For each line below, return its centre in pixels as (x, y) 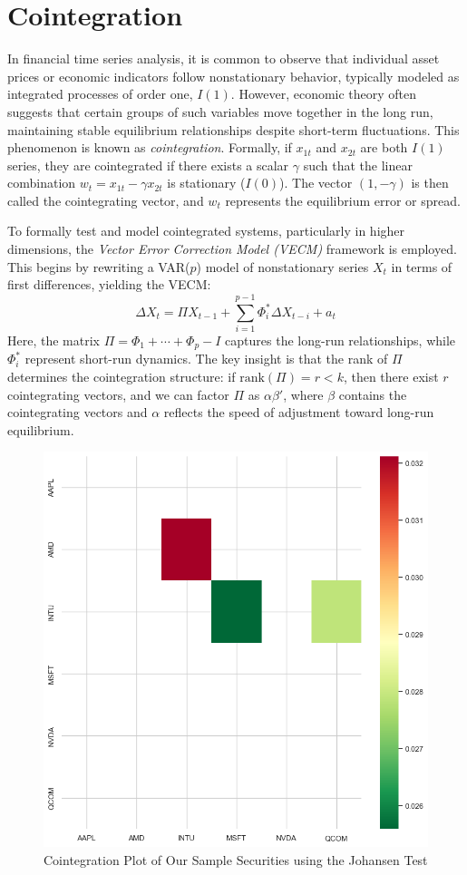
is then (430, 183)
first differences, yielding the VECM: (109, 284)
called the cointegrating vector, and (106, 200)
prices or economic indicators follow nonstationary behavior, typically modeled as (233, 76)
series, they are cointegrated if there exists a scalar (148, 165)
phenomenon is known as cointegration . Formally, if (150, 147)
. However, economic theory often (324, 94)
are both (384, 147)
